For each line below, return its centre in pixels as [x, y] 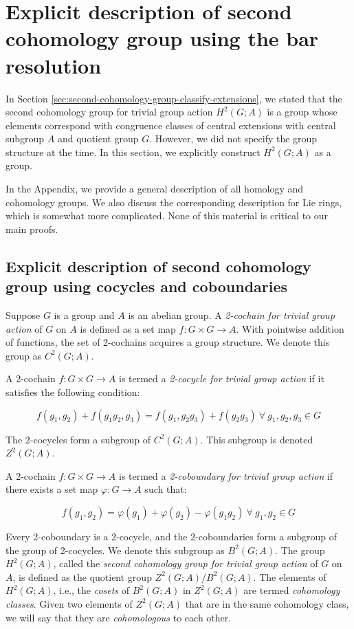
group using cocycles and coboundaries [147, 286]
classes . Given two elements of [69, 603]
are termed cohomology [292, 590]
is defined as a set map [128, 328]
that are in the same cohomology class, [267, 603]
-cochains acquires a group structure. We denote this [219, 342]
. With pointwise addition [290, 328]
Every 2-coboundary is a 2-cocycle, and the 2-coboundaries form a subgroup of [172, 536]
